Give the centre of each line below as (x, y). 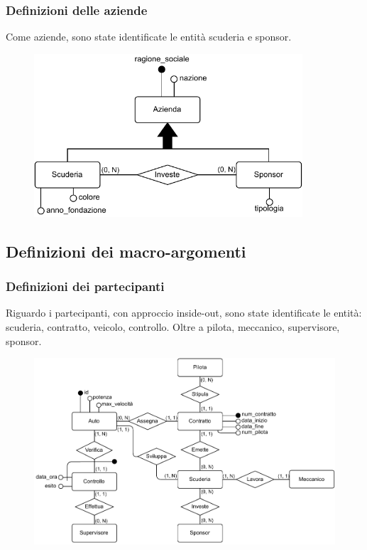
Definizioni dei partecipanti (85, 286)
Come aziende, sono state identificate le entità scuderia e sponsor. (149, 37)
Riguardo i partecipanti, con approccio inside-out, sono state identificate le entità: (184, 313)
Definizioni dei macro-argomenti (126, 251)
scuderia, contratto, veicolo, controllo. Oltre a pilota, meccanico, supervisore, (173, 326)
